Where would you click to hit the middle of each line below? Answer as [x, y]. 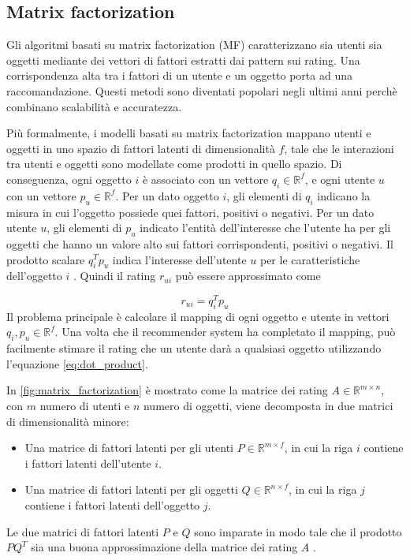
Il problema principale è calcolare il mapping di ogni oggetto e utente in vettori [198, 316]
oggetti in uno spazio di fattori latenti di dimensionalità [141, 148]
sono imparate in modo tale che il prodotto [298, 531]
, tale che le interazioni [339, 148]
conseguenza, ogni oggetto [69, 179]
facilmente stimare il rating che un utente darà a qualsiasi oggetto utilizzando [194, 348]
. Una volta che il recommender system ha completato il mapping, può [225, 332]
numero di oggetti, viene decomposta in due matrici [268, 405]
